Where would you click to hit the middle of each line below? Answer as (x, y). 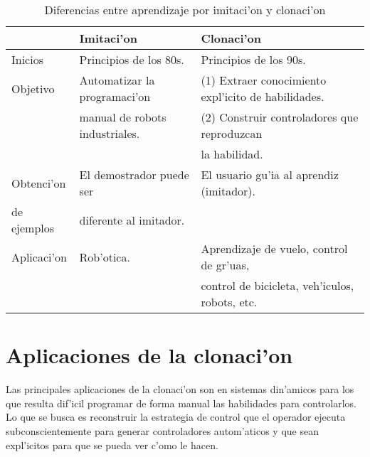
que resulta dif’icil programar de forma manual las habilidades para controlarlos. (181, 403)
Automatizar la (117, 80)
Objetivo (33, 88)
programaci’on (115, 96)
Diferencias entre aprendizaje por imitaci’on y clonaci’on (185, 10)
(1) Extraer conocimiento (264, 80)
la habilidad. (232, 154)
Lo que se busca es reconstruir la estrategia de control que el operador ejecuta (176, 417)
